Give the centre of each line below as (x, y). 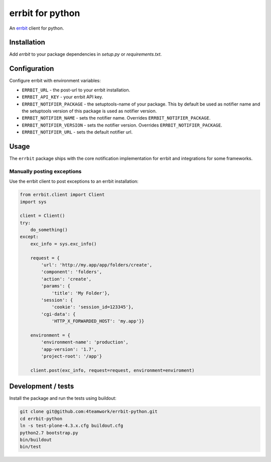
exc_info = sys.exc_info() (64, 244)
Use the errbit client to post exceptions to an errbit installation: (74, 181)
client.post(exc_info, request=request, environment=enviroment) (112, 370)
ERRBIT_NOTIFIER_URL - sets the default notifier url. (77, 132)
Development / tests (42, 386)
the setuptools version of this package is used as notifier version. (89, 111)
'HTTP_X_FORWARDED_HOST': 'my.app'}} (98, 321)
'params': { (55, 286)
